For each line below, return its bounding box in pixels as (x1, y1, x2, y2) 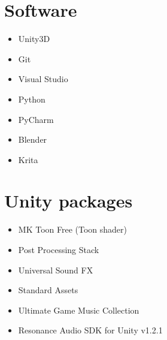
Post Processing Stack (18, 243, 99, 255)
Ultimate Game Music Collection (18, 303, 139, 316)
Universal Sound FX (18, 263, 93, 276)
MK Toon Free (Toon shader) (18, 223, 127, 236)
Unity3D (18, 32, 50, 45)
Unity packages (4, 188, 133, 213)
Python (18, 92, 45, 105)
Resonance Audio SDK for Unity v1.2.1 (18, 324, 163, 336)
